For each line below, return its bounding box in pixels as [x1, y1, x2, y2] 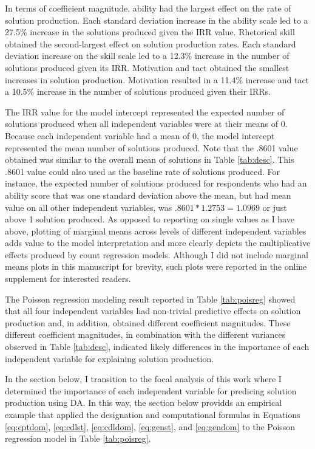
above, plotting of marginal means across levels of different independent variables [5, 224, 307, 237]
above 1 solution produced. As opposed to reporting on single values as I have [5, 213, 294, 225]
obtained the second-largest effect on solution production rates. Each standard [5, 37, 296, 50]
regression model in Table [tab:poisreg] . [5, 432, 151, 445]
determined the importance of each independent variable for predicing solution [5, 384, 297, 397]
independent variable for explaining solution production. [5, 352, 214, 365]
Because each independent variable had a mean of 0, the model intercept [5, 129, 275, 142]
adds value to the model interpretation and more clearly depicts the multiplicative [5, 236, 311, 249]
